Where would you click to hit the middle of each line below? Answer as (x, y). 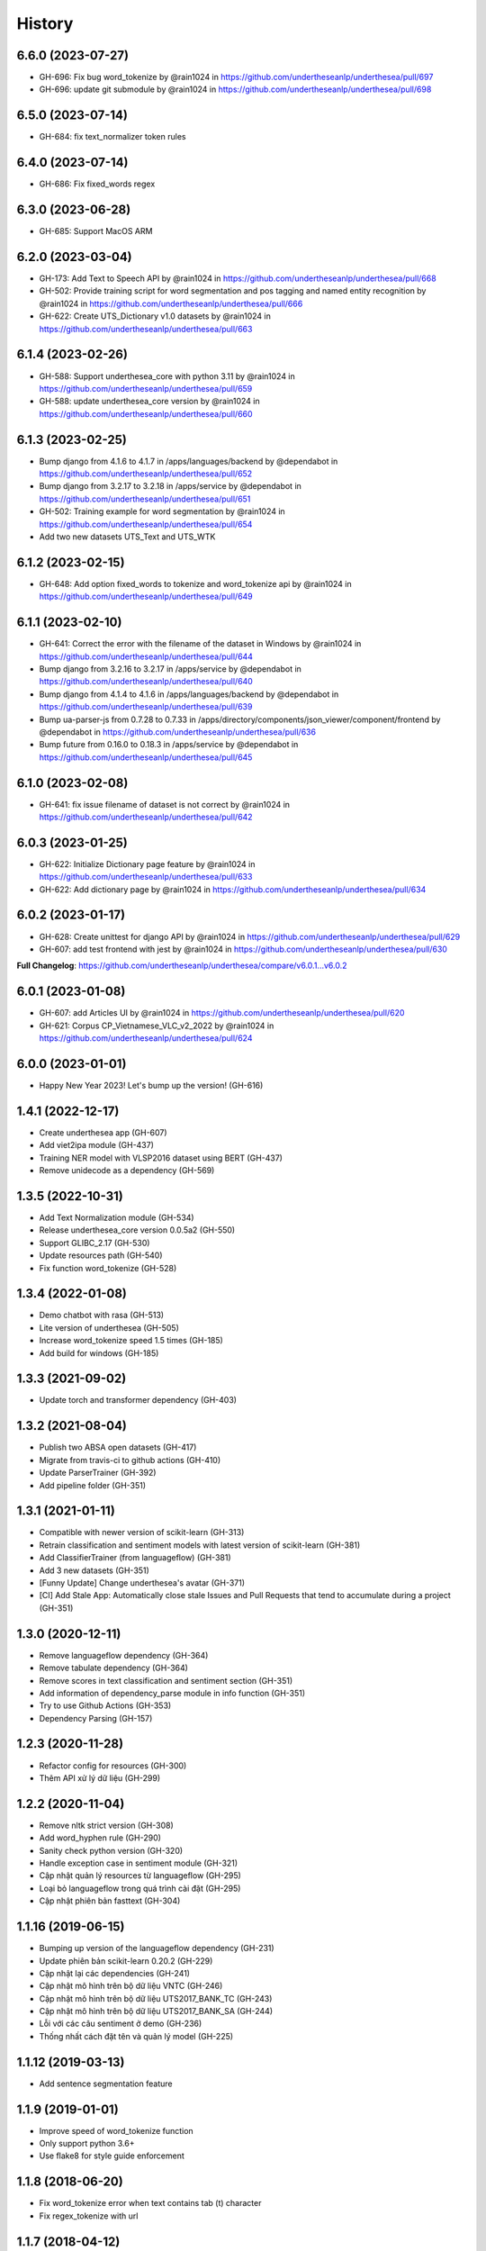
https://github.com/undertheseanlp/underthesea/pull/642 (146, 817)
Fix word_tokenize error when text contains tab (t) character (150, 2203)
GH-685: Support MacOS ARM (96, 231)
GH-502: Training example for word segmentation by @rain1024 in (162, 511)
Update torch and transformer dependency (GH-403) (138, 1400)
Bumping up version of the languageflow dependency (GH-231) (157, 1948)
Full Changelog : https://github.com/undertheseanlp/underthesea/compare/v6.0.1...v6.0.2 (182, 966)
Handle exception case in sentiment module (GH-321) (139, 1863)
